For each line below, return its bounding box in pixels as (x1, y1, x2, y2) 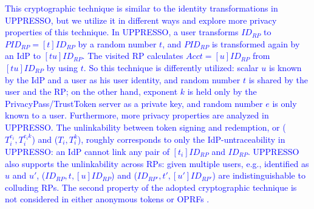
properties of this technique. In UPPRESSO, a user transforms (5, 26, 239, 38)
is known (268, 61, 302, 74)
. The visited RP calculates (82, 49, 183, 62)
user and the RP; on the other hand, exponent (5, 85, 178, 98)
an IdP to (5, 49, 41, 62)
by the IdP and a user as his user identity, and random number (5, 73, 241, 86)
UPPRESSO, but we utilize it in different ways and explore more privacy (5, 13, 277, 26)
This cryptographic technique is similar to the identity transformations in (5, 2, 278, 14)
